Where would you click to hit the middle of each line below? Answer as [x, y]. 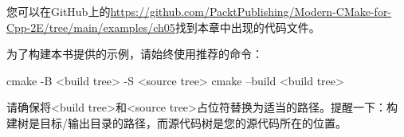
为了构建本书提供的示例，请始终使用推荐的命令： [135, 54]
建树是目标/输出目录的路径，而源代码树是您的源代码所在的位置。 [177, 122]
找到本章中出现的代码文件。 [247, 27]
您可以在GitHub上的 [59, 11]
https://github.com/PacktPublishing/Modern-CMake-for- [251, 11]
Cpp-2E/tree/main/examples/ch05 [91, 27]
